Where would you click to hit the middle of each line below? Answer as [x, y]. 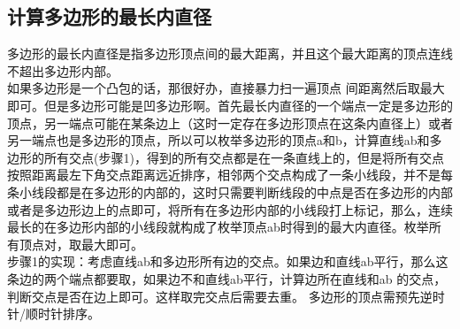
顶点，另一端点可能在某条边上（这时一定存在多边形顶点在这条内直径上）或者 [230, 122]
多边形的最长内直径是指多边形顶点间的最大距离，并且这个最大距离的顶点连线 [230, 54]
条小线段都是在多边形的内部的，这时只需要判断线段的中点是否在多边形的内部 [230, 191]
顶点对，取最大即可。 [81, 244]
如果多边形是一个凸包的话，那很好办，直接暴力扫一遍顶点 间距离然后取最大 [226, 88]
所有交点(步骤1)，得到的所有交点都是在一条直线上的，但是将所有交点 [244, 157]
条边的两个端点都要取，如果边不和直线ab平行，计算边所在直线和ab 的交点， [227, 278]
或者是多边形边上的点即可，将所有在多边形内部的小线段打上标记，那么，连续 [230, 209]
